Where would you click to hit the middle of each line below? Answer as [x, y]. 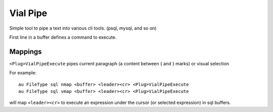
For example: [23, 73]
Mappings [26, 51]
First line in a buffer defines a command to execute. [63, 37]
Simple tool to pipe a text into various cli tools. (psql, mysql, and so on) [83, 28]
